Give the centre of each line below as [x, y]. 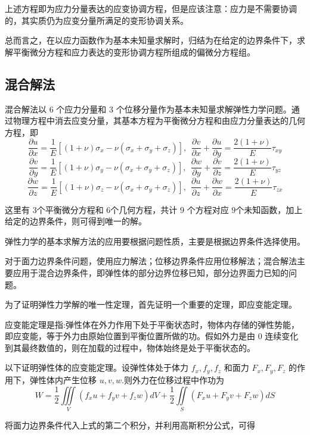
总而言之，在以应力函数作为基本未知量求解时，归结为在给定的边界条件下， [151, 40]
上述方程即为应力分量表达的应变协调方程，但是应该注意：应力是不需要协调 [151, 8]
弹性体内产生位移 [63, 379]
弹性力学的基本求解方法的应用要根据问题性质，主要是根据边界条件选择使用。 [155, 241]
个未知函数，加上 [269, 209]
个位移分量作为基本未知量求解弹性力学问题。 [204, 109]
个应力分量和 [81, 109]
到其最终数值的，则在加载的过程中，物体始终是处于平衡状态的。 [130, 347]
